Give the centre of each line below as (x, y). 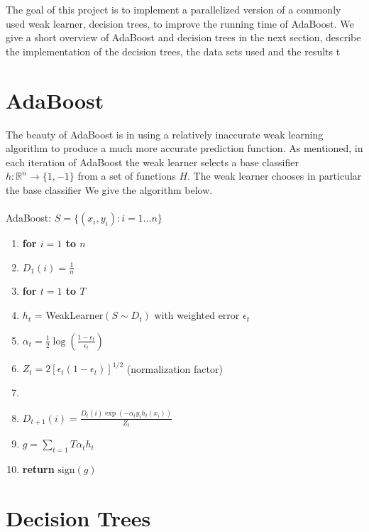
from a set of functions (127, 176)
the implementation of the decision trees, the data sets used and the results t (173, 51)
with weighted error (197, 315)
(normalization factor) (175, 368)
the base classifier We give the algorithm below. (109, 189)
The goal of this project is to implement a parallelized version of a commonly (174, 9)
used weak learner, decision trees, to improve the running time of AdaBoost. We (180, 23)
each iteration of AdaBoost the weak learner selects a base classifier (152, 162)
